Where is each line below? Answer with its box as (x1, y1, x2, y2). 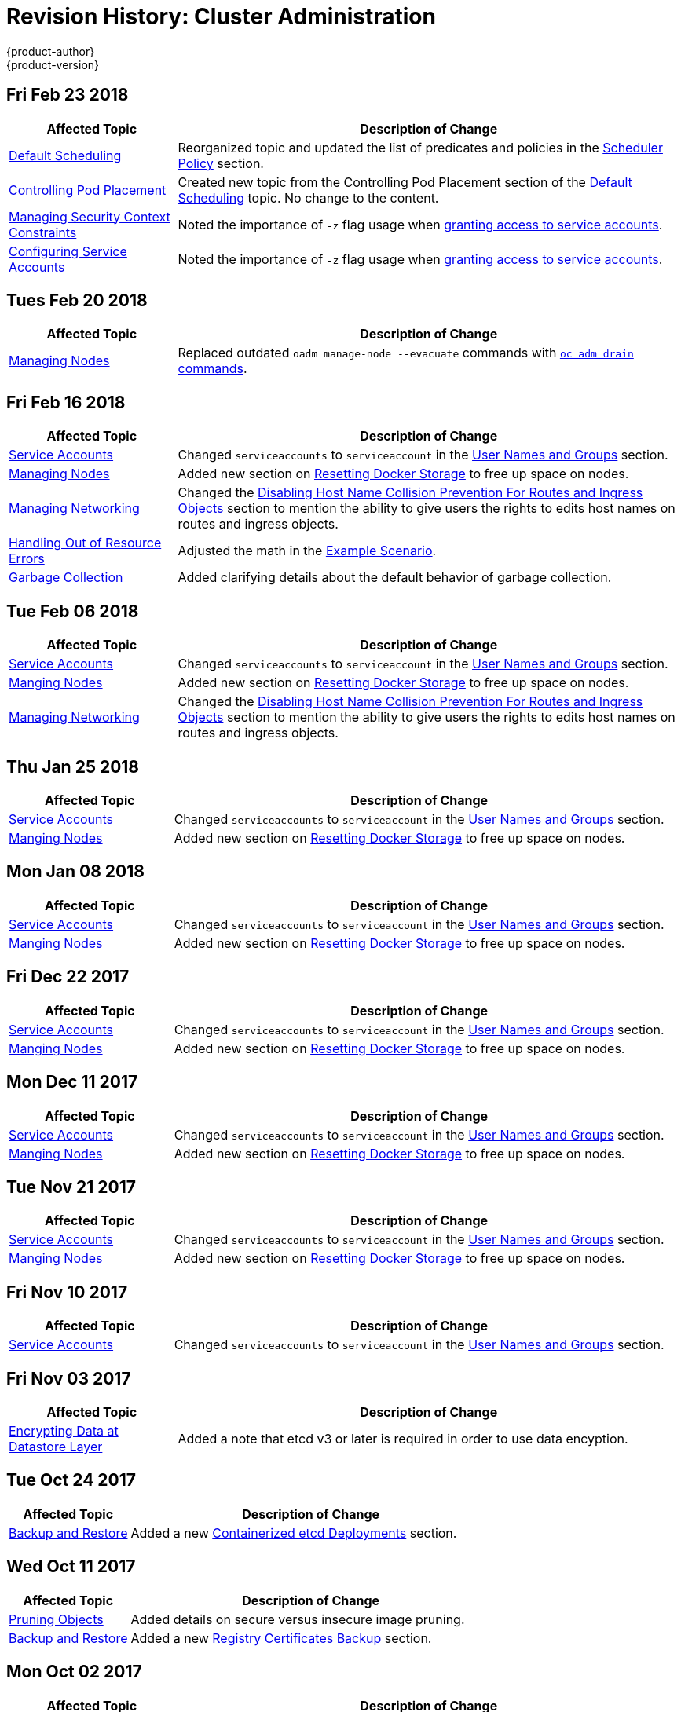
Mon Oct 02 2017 (6, 1662, 142, 1682)
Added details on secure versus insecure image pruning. (130, 1611, 465, 1627)
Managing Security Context (9, 208, 170, 225)
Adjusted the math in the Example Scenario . (178, 543, 437, 559)
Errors (9, 551, 45, 567)
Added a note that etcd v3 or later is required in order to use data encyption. (178, 1431, 628, 1447)
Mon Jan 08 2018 (6, 861, 145, 882)
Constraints (9, 224, 77, 240)
